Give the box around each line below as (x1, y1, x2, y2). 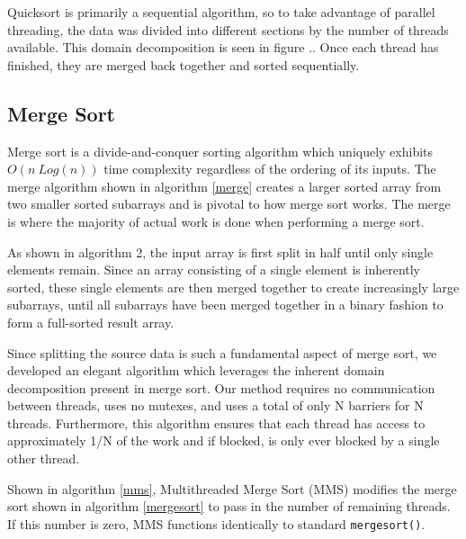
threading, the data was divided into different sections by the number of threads (7, 20, 449, 39)
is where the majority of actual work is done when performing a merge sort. (7, 211, 425, 230)
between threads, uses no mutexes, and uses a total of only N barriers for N (7, 396, 424, 415)
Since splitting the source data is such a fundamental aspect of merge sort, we (7, 343, 437, 362)
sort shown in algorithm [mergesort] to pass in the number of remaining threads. (7, 497, 451, 516)
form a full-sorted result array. (7, 312, 175, 331)
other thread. (7, 449, 80, 468)
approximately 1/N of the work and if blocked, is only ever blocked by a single (7, 431, 440, 450)
